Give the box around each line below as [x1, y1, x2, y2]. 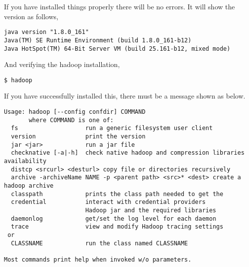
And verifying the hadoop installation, [4, 59, 120, 69]
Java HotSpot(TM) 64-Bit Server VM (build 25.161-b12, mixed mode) [4, 45, 231, 52]
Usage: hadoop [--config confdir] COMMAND [4, 108, 146, 115]
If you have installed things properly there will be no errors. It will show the [4, 1, 235, 11]
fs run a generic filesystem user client [11, 125, 213, 132]
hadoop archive [4, 182, 54, 189]
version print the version [11, 133, 146, 140]
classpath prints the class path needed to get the [11, 190, 223, 198]
